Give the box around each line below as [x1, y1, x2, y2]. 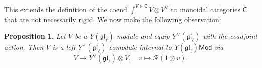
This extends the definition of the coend [4, 4, 127, 14]
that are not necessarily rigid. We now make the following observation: [4, 14, 221, 24]
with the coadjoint [203, 31, 257, 41]
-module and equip [114, 31, 170, 41]
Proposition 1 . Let [4, 31, 66, 41]
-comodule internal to [106, 42, 172, 52]
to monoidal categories [171, 4, 240, 14]
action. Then [4, 42, 44, 52]
